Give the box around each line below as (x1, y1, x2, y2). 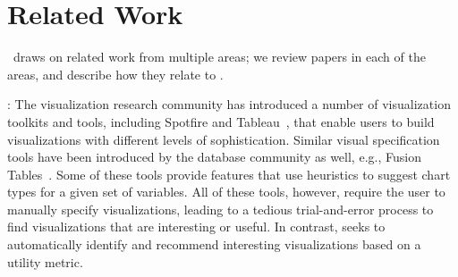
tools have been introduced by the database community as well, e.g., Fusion (7, 147, 421, 166)
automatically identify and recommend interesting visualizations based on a (7, 235, 421, 254)
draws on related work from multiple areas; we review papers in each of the (13, 47, 426, 66)
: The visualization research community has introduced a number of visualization (7, 95, 451, 113)
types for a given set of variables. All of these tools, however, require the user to (7, 182, 445, 201)
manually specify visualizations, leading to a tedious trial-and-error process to (7, 199, 434, 218)
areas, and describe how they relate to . (7, 64, 224, 83)
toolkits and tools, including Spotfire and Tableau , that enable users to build (7, 112, 435, 130)
